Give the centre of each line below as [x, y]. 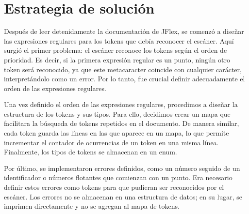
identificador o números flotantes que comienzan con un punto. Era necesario [118, 177]
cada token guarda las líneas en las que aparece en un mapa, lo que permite [116, 133]
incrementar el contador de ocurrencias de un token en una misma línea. [111, 142]
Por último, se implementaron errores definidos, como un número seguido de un [122, 168]
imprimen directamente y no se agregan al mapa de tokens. [92, 206]
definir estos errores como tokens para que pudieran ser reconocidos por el [114, 187]
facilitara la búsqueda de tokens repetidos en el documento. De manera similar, [122, 123]
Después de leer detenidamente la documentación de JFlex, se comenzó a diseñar [124, 31]
